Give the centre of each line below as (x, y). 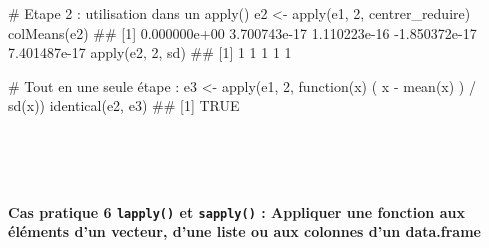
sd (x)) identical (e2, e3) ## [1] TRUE (124, 105)
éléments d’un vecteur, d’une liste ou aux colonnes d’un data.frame (244, 231)
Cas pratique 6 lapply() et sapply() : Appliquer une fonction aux (236, 211)
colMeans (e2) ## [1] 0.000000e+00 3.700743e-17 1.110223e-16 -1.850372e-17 (242, 32)
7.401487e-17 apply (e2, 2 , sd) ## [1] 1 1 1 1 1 (150, 52)
